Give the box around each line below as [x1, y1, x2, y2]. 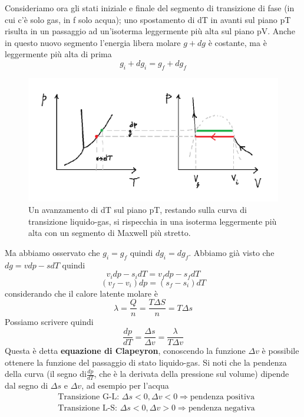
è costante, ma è [208, 36, 267, 48]
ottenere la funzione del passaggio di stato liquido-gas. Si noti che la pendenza [5, 356, 287, 368]
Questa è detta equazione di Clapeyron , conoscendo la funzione [5, 344, 246, 357]
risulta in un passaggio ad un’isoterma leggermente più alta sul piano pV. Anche [5, 25, 295, 37]
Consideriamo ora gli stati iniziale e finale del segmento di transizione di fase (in [5, 2, 295, 14]
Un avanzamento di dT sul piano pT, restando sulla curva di [28, 203, 247, 216]
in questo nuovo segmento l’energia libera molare [5, 36, 181, 48]
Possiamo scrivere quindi [5, 316, 94, 328]
